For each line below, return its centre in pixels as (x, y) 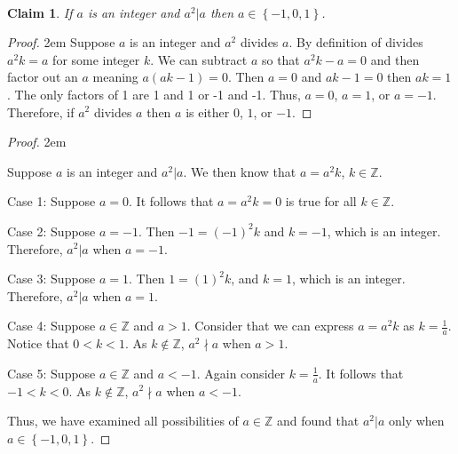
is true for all (321, 201)
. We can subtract (199, 59)
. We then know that (240, 171)
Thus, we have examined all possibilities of (123, 421)
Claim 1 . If (40, 12)
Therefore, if (41, 112)
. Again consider (241, 373)
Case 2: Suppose (51, 231)
